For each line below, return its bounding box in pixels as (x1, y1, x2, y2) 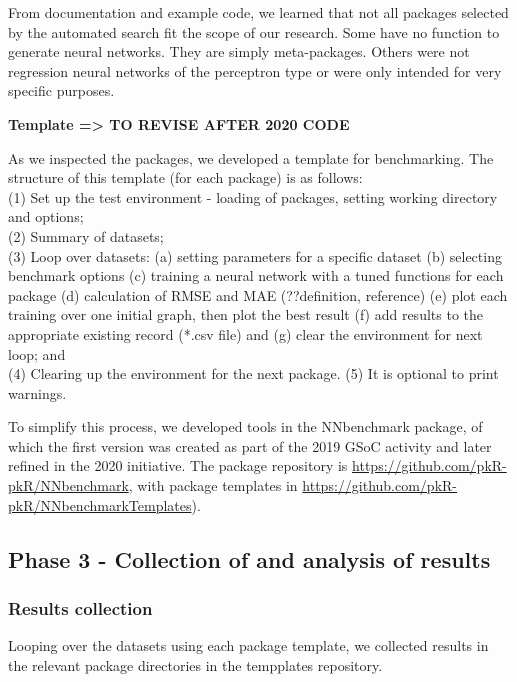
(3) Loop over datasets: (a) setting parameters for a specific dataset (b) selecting (8, 245, 502, 266)
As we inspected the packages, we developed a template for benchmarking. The (8, 147, 494, 168)
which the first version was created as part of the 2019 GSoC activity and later (8, 435, 492, 456)
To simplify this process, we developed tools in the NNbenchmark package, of (8, 416, 483, 437)
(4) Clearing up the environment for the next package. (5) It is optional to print (8, 363, 499, 384)
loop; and (8, 343, 66, 364)
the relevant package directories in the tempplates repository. (8, 654, 383, 675)
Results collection (8, 595, 153, 620)
